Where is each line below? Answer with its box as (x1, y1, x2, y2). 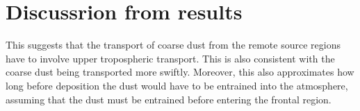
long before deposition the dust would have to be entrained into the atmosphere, (6, 78, 348, 92)
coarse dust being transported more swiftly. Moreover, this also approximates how (6, 65, 354, 79)
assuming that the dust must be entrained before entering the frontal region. (6, 92, 332, 106)
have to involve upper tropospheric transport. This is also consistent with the (6, 51, 335, 65)
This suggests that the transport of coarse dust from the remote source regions (6, 37, 341, 52)
